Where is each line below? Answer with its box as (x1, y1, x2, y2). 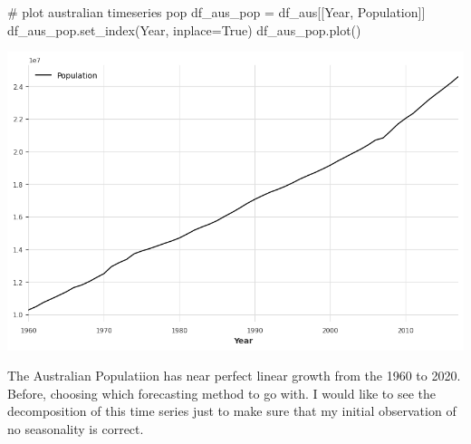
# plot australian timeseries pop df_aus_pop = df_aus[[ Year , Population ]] (7, 3, 426, 21)
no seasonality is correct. (7, 420, 144, 439)
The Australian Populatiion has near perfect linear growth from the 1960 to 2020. (7, 366, 461, 385)
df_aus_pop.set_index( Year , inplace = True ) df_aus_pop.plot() (7, 20, 361, 39)
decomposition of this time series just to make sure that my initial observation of (7, 401, 457, 420)
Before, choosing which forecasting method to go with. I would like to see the (7, 383, 436, 402)
